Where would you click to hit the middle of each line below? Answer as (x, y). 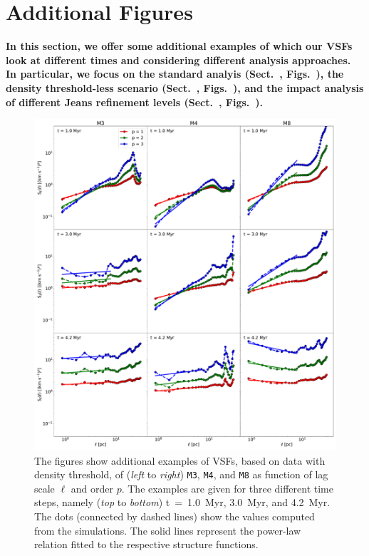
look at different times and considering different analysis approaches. (178, 60)
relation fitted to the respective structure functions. (146, 544)
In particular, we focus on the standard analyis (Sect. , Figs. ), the (175, 74)
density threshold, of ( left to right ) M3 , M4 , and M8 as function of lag (181, 474)
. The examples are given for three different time (227, 488)
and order (92, 488)
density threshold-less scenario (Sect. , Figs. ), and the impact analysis (185, 87)
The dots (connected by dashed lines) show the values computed (175, 516)
